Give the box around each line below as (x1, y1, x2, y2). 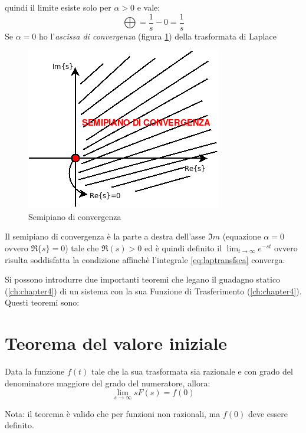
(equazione (222, 230, 261, 242)
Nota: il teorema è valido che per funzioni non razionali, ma (5, 407, 221, 419)
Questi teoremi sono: (5, 296, 80, 309)
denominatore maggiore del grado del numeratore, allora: (5, 376, 210, 389)
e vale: (137, 1, 160, 13)
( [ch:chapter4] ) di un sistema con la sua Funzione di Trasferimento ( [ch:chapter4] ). (5, 284, 302, 297)
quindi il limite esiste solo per (5, 1, 111, 13)
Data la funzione (5, 365, 65, 378)
